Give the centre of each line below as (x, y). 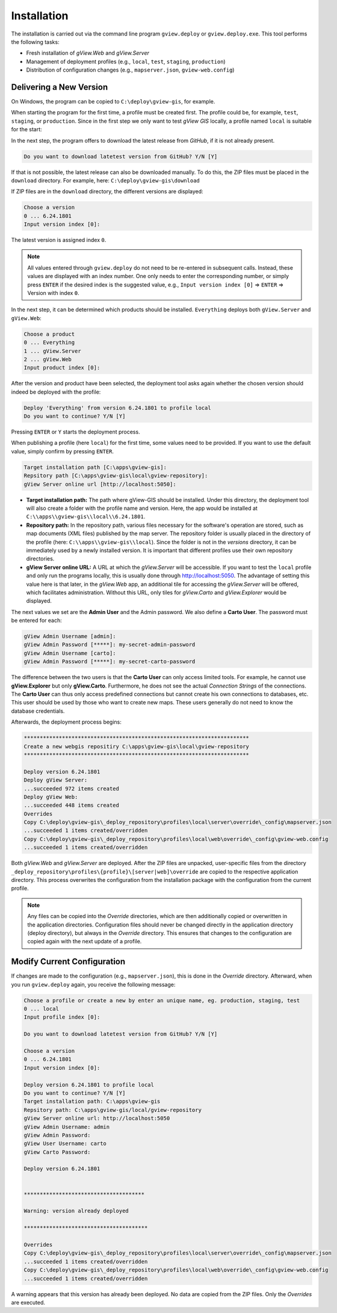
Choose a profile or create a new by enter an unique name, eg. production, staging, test (162, 1000)
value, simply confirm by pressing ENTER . (63, 451)
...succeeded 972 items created (72, 788)
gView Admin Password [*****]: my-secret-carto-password (110, 662)
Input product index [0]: (62, 368)
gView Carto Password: (57, 1152)
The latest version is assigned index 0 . (59, 240)
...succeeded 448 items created (72, 805)
